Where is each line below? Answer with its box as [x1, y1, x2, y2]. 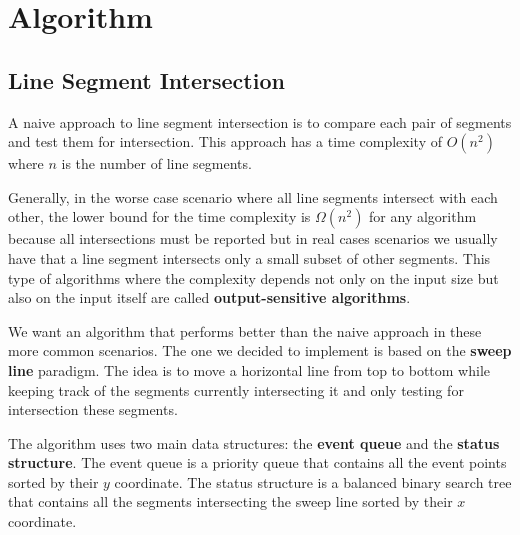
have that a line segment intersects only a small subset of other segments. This [8, 247, 491, 268]
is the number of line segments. [61, 153, 252, 174]
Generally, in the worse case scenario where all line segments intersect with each [8, 186, 498, 207]
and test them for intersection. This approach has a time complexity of [8, 131, 443, 152]
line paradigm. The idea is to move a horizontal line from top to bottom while [8, 359, 490, 380]
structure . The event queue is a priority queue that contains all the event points [8, 452, 507, 473]
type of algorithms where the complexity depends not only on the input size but [8, 267, 499, 288]
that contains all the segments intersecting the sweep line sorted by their [8, 491, 453, 512]
